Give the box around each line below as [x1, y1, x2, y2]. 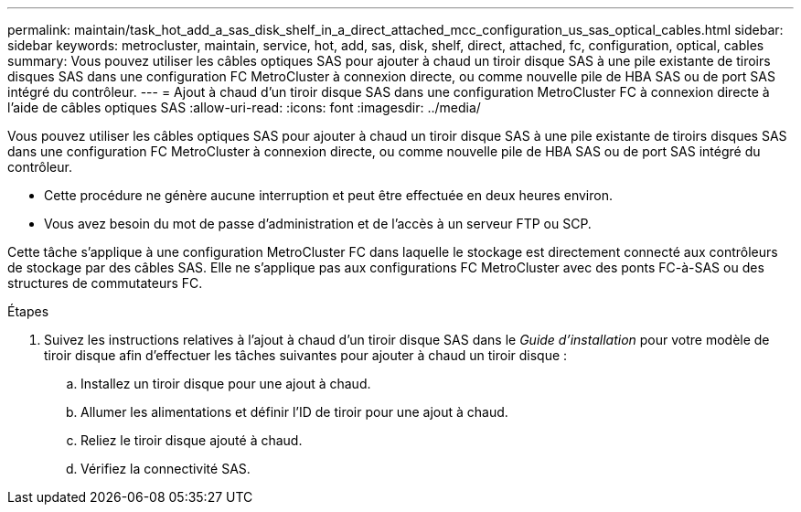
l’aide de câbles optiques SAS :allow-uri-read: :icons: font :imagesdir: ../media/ [7, 100, 481, 115]
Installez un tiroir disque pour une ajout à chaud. [80, 376, 371, 391]
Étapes [7, 304, 49, 319]
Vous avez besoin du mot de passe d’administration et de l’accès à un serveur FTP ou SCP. [44, 216, 592, 231]
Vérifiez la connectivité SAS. [80, 461, 251, 476]
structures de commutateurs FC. [7, 275, 203, 291]
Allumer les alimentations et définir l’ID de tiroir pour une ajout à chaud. [80, 404, 508, 420]
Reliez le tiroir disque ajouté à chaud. [80, 432, 303, 448]
